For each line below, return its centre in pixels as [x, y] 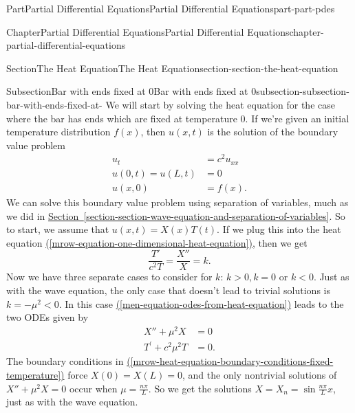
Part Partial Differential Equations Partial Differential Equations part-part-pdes [171, 8]
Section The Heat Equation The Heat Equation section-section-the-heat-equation [172, 68]
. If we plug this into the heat [279, 229]
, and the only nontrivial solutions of [260, 375]
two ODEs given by [47, 317]
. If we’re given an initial [297, 118]
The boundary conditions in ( [68, 361]
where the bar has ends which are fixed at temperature [122, 118]
